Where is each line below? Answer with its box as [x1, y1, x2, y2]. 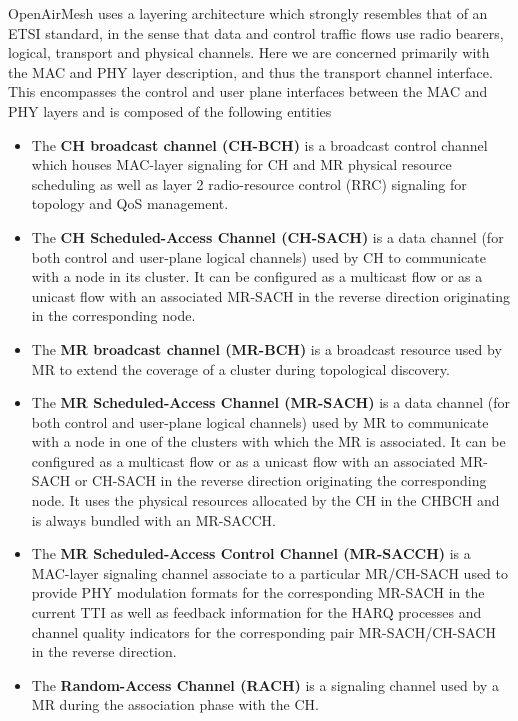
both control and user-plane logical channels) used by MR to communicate [31, 411, 489, 432]
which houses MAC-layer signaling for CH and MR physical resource [31, 154, 452, 175]
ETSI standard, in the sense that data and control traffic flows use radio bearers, [8, 22, 504, 43]
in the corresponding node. [31, 305, 196, 326]
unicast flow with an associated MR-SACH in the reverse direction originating [31, 285, 511, 306]
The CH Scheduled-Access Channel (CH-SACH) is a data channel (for [31, 226, 504, 247]
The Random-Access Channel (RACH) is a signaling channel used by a [31, 674, 499, 695]
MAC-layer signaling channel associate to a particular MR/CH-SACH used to [31, 562, 509, 583]
